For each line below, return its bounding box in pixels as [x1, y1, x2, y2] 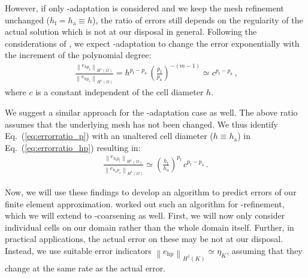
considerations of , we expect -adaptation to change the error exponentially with [5, 37, 300, 49]
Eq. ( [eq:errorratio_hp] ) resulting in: [5, 141, 141, 153]
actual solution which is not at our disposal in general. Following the [5, 25, 257, 38]
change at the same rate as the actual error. [5, 261, 166, 274]
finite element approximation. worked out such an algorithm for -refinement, [5, 197, 285, 210]
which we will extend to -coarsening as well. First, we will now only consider [5, 209, 285, 222]
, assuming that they [227, 244, 303, 256]
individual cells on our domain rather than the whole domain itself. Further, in [5, 220, 294, 233]
